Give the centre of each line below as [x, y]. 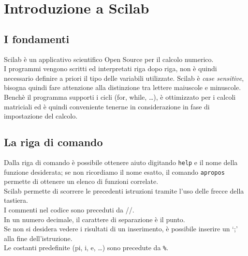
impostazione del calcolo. [41, 116]
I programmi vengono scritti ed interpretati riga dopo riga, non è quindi [110, 68]
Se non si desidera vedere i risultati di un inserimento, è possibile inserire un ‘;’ [121, 229]
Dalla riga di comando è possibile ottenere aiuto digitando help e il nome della [121, 162]
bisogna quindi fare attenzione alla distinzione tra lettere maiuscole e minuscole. [123, 87]
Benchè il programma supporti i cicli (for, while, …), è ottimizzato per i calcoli [120, 97]
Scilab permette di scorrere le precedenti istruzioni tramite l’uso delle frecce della [124, 190]
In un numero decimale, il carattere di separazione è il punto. [95, 219]
